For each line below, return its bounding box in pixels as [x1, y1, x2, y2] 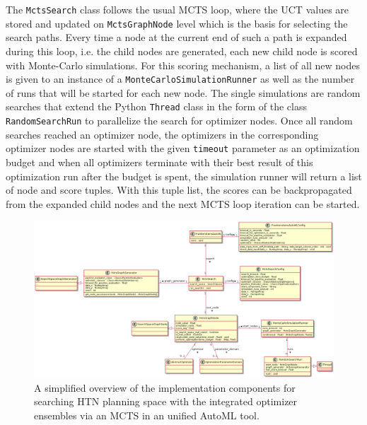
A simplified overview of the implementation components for [34, 380, 296, 395]
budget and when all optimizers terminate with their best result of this [6, 154, 313, 169]
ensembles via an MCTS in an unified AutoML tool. [34, 408, 260, 422]
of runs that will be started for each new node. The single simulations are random [6, 85, 361, 100]
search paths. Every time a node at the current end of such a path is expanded [6, 30, 347, 45]
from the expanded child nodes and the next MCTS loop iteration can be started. [6, 196, 360, 211]
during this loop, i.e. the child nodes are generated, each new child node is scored [6, 43, 358, 58]
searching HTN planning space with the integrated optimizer [34, 394, 298, 409]
